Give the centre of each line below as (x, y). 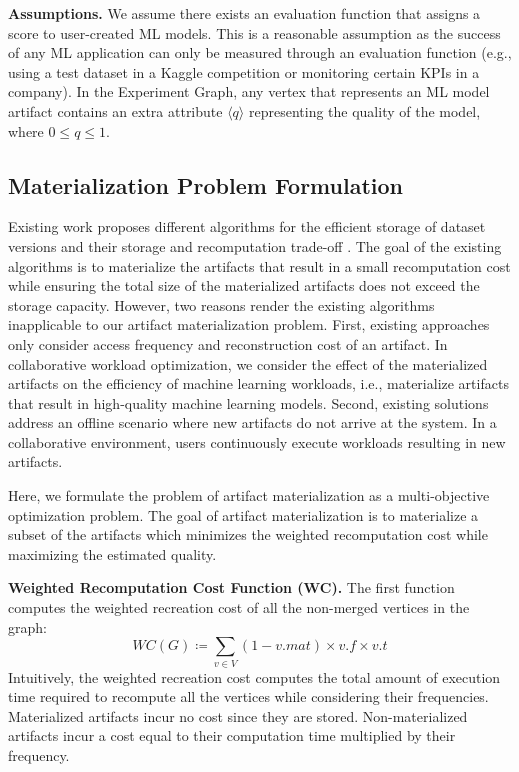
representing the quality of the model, (364, 110)
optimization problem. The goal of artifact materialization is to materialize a (243, 514)
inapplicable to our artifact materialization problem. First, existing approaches (249, 324)
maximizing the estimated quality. (112, 553)
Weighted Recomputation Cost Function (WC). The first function (231, 587)
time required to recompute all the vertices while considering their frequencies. (248, 696)
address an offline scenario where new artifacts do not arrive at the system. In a (252, 422)
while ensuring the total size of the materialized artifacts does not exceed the (244, 285)
